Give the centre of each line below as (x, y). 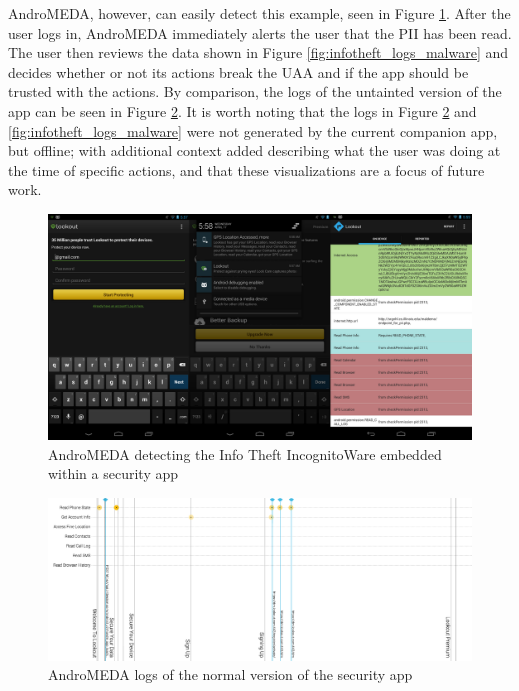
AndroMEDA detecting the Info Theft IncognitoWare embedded (245, 453)
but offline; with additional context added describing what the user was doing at (254, 150)
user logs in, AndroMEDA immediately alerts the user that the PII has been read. (260, 32)
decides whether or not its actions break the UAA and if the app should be (238, 71)
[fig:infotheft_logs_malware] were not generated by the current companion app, (253, 130)
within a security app (113, 473)
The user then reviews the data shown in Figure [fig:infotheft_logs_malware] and (258, 52)
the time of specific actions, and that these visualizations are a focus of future (246, 169)
